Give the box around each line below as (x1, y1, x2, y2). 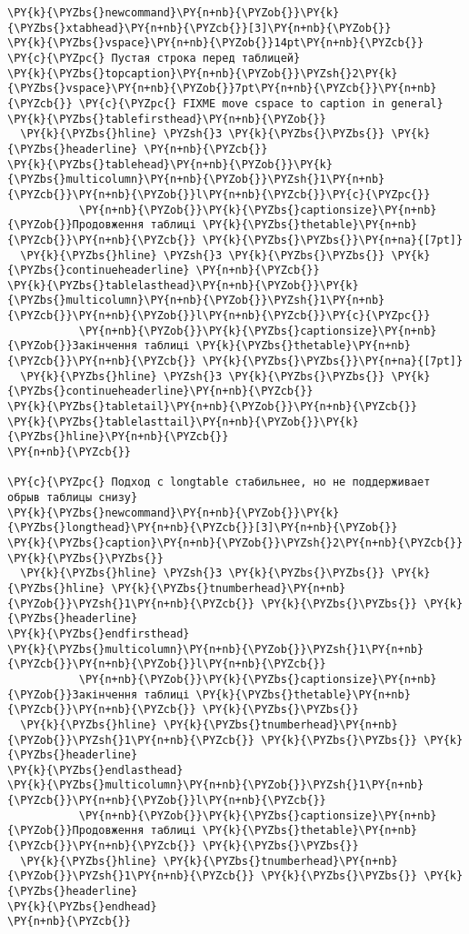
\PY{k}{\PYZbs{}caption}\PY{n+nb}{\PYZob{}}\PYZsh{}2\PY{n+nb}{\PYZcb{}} (7, 536, 464, 549)
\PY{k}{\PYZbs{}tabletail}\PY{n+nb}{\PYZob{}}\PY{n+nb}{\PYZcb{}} (7, 400, 418, 414)
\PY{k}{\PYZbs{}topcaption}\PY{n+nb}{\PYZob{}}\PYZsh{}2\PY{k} (7, 66, 398, 80)
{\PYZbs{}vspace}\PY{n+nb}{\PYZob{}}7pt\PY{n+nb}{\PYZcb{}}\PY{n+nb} (7, 82, 437, 95)
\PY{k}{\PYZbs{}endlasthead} (7, 763, 184, 777)
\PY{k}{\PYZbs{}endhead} (7, 899, 157, 913)
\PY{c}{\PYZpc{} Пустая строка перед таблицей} (7, 51, 301, 65)
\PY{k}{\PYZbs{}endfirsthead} (7, 627, 190, 640)
